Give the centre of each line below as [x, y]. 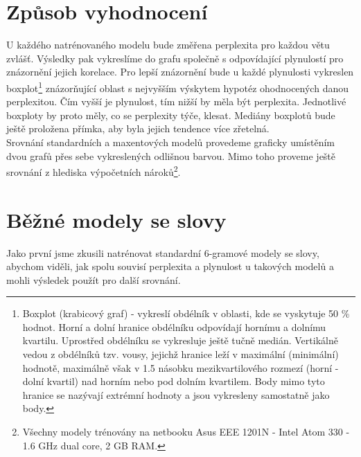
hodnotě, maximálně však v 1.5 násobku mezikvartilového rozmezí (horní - [180, 367]
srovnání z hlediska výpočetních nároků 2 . [94, 171]
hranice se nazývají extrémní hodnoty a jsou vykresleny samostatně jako [176, 394]
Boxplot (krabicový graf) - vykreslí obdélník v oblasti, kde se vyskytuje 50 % [186, 313]
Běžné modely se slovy [116, 219]
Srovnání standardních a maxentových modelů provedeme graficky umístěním [170, 142]
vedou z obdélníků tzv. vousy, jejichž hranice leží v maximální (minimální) [180, 354]
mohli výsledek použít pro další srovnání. [94, 279]
